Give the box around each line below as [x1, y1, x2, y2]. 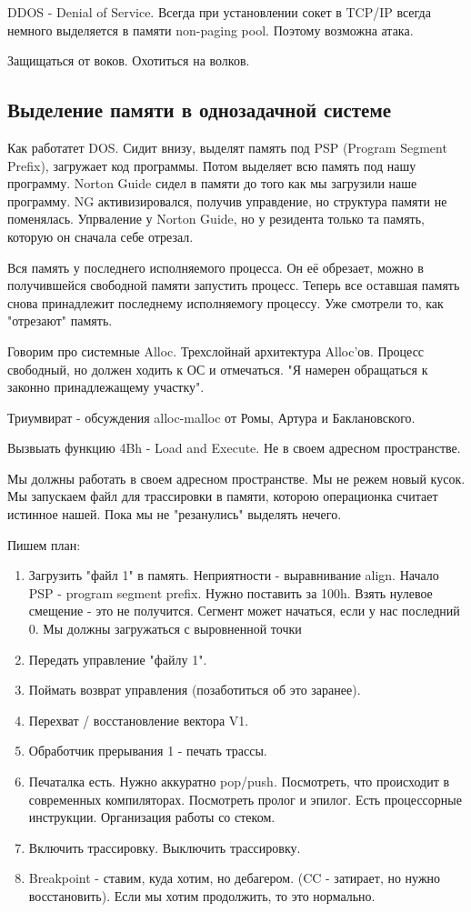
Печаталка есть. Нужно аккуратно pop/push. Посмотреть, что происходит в [28, 772, 450, 791]
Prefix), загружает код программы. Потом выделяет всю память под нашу [7, 155, 416, 175]
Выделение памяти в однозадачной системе [7, 95, 392, 124]
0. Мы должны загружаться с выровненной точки [28, 619, 302, 638]
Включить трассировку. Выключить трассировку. [28, 837, 301, 857]
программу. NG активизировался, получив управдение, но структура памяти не [7, 191, 447, 210]
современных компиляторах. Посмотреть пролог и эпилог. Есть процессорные [28, 789, 462, 808]
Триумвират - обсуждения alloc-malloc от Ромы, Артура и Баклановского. [7, 407, 416, 426]
